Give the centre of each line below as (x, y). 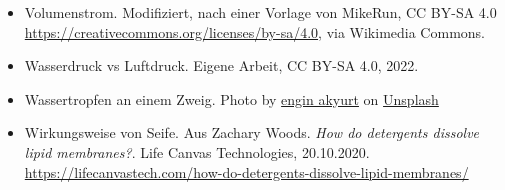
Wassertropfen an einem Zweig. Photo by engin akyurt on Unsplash (231, 98)
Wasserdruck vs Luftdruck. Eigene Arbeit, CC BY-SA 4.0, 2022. (221, 65)
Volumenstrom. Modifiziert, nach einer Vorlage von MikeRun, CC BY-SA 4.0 (260, 12)
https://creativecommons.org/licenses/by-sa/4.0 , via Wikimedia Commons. (254, 31)
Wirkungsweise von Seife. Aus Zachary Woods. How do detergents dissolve (252, 132)
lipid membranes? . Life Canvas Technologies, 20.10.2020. (197, 151)
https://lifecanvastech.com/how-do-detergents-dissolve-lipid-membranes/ (246, 171)
